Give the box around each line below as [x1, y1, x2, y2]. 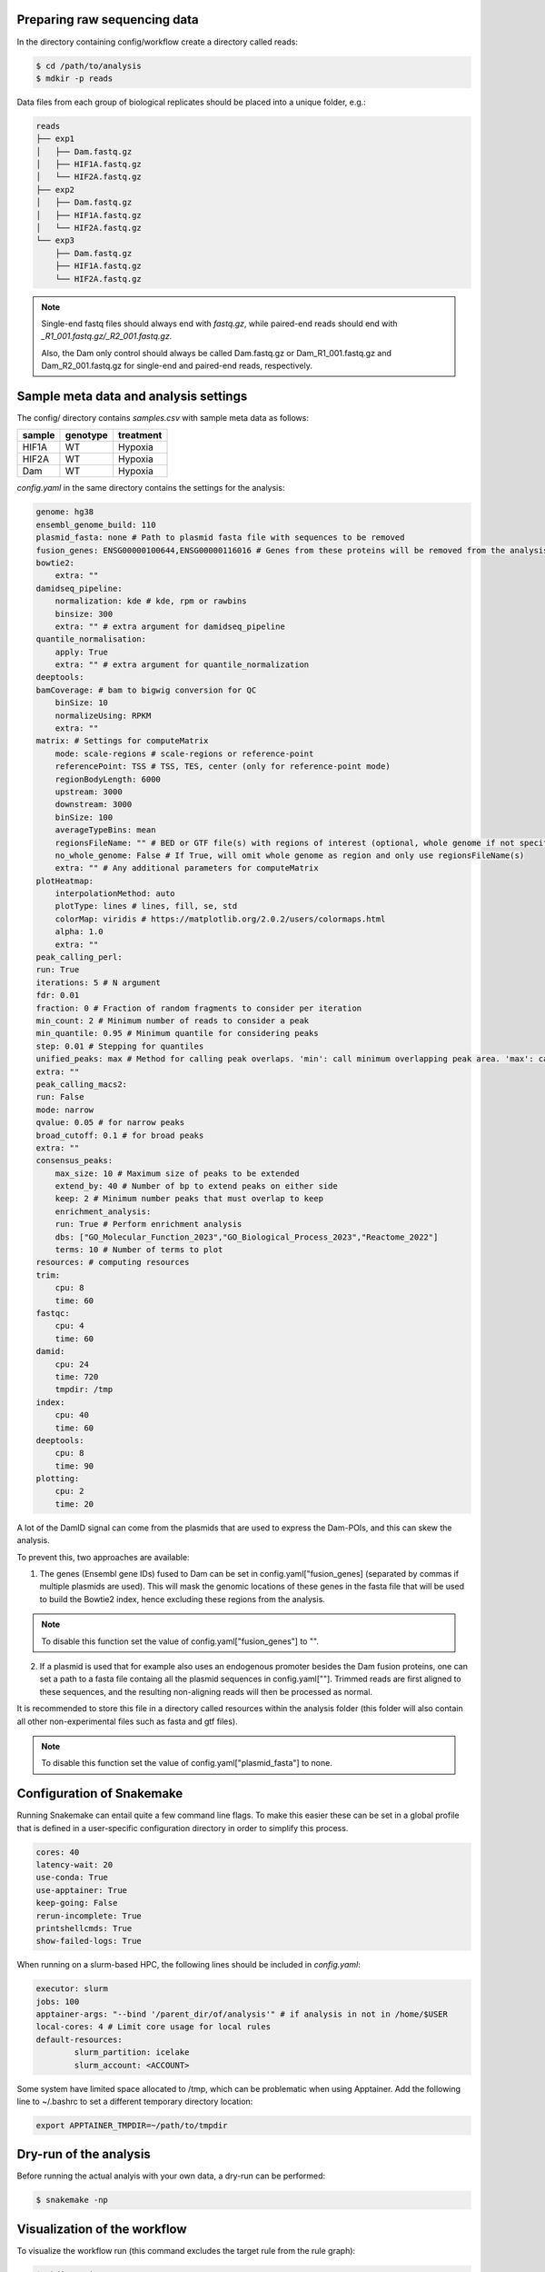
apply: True [54, 646, 109, 657]
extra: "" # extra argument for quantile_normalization [54, 660, 310, 670]
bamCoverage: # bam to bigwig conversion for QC [35, 684, 257, 695]
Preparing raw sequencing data [16, 12, 199, 27]
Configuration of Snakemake [16, 1786, 183, 1801]
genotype [64, 429, 108, 442]
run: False [35, 1091, 84, 1102]
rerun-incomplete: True [35, 1910, 143, 1921]
